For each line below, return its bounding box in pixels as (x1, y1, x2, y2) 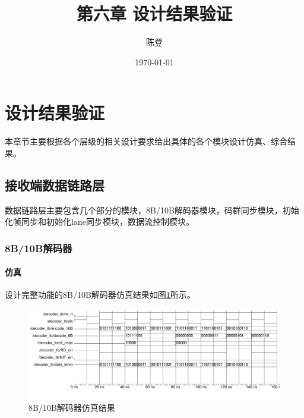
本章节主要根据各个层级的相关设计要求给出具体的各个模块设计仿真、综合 (5, 135, 287, 147)
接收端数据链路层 (5, 175, 104, 194)
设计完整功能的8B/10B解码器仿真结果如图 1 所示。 (5, 288, 195, 301)
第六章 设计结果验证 (76, 1, 233, 26)
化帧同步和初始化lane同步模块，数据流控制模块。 (5, 215, 194, 228)
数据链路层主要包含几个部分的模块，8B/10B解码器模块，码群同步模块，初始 (5, 203, 299, 216)
